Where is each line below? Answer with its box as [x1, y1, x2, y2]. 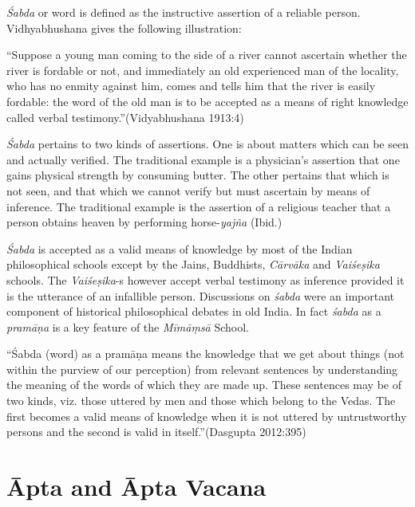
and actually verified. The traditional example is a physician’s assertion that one [6, 151, 400, 167]
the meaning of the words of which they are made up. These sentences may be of [6, 376, 401, 393]
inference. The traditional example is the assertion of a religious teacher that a [6, 198, 391, 214]
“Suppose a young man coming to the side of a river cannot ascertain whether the [6, 46, 407, 63]
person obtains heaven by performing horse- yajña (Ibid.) [6, 214, 283, 230]
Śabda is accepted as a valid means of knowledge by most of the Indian [6, 240, 353, 257]
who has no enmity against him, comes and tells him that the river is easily [6, 77, 376, 94]
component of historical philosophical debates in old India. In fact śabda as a [6, 303, 381, 320]
